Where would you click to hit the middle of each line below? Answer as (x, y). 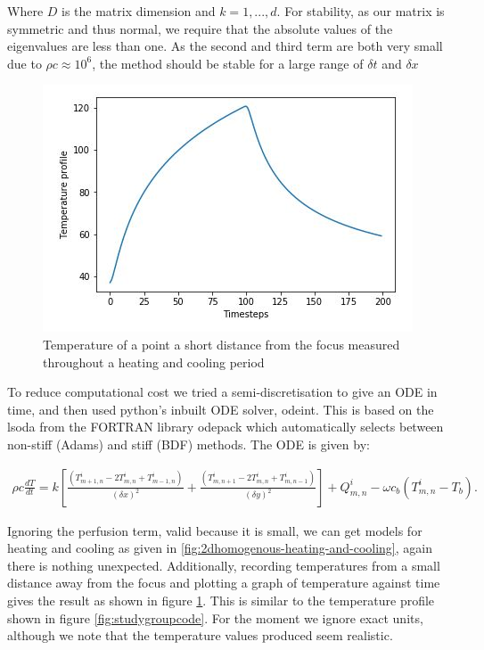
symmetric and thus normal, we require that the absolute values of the (200, 28)
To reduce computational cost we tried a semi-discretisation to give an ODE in (222, 392)
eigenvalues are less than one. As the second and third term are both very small (225, 46)
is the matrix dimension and (139, 11)
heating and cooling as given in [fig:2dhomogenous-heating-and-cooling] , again (220, 548)
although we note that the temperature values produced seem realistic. (200, 635)
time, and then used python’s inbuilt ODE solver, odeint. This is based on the (221, 409)
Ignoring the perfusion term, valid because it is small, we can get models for (215, 530)
